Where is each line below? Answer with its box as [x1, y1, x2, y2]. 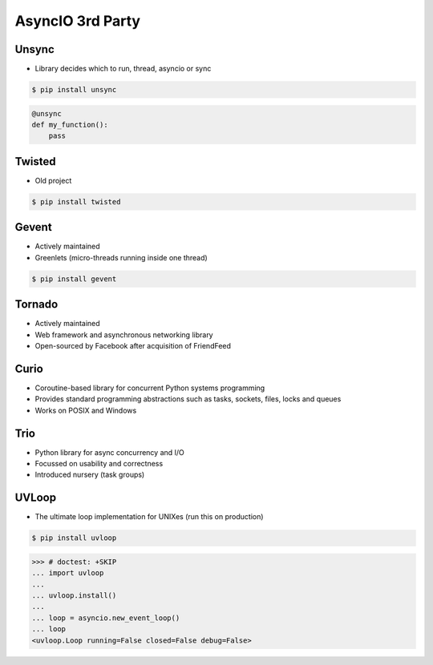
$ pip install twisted [31, 197, 121, 206]
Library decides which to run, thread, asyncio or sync [34, 64, 212, 74]
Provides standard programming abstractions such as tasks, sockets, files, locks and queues [34, 394, 342, 404]
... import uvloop [31, 569, 104, 578]
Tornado [14, 297, 59, 312]
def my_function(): [31, 120, 108, 130]
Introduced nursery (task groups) [34, 470, 145, 480]
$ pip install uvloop [31, 534, 117, 542]
